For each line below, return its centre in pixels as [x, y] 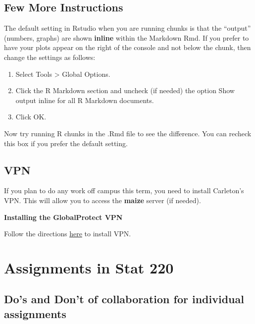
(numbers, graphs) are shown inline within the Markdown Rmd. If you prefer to [127, 37]
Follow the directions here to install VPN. [68, 234]
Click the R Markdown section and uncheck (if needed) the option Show [125, 90]
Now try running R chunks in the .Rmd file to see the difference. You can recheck [128, 133]
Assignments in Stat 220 [89, 267]
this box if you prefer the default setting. [66, 143]
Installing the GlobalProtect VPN [63, 217]
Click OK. [31, 117]
